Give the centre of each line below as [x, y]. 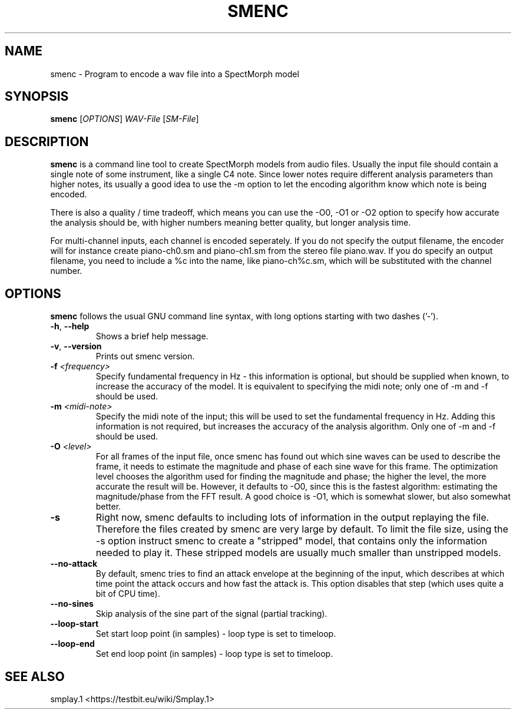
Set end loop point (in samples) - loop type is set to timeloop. [214, 654]
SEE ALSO [35, 676]
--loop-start [75, 624]
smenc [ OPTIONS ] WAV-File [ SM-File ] [125, 119]
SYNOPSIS [37, 97]
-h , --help [70, 326]
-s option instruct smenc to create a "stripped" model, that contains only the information [291, 541]
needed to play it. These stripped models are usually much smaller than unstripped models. [298, 553]
